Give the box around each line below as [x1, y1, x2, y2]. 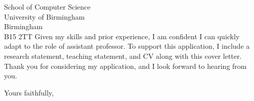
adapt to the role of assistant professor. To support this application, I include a [4, 41, 250, 51]
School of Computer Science [4, 2, 91, 12]
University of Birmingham [4, 11, 85, 22]
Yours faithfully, [4, 87, 54, 97]
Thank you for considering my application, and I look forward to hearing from [4, 60, 247, 71]
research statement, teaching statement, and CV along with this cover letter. [4, 50, 242, 61]
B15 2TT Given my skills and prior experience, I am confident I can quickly [4, 31, 240, 41]
